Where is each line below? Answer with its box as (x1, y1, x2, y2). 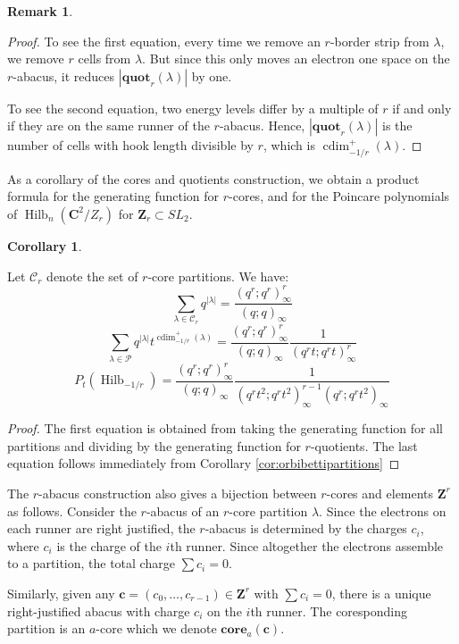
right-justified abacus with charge (7, 601, 190, 620)
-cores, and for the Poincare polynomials (229, 187, 450, 205)
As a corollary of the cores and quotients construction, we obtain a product (7, 169, 420, 188)
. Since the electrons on (319, 501, 446, 520)
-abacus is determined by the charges (204, 519, 407, 538)
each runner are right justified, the (7, 519, 196, 538)
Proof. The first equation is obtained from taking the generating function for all (7, 419, 443, 438)
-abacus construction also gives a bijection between (38, 483, 317, 502)
